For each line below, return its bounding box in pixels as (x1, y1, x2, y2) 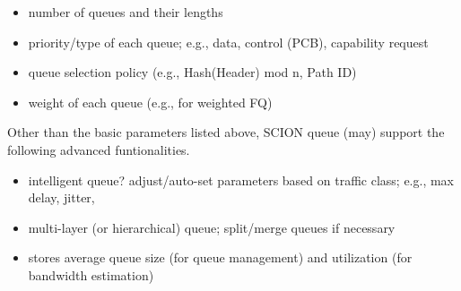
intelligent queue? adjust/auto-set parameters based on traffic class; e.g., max (28, 170, 455, 189)
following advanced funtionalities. (7, 140, 190, 158)
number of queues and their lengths (28, 3, 223, 21)
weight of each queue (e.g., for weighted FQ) (28, 92, 273, 111)
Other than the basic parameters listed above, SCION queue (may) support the (7, 123, 445, 141)
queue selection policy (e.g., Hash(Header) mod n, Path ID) (28, 63, 357, 81)
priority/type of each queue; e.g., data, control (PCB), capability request (28, 32, 429, 51)
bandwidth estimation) (28, 265, 154, 284)
